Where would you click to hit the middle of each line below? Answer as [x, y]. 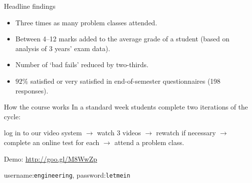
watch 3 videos [119, 133]
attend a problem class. [149, 142]
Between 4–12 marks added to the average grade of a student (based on [122, 39]
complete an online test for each [52, 142]
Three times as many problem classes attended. [86, 22]
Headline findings [30, 6]
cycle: [12, 116]
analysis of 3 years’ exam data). [63, 48]
